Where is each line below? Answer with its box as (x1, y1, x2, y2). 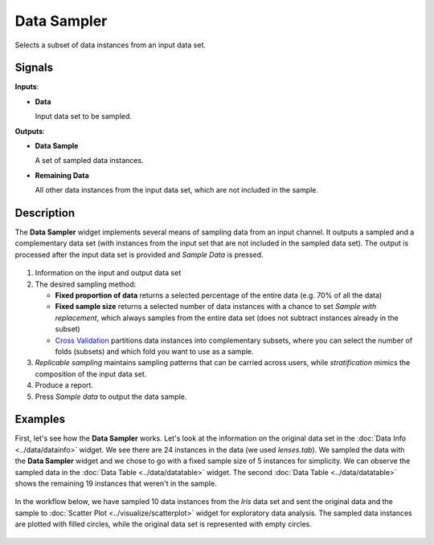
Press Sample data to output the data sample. (35, 392, 187, 401)
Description (14, 206, 76, 220)
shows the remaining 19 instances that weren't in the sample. (14, 478, 217, 489)
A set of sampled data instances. (35, 156, 144, 165)
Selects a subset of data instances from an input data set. (14, 40, 207, 50)
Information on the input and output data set (35, 268, 182, 278)
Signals (14, 61, 54, 75)
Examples (14, 413, 66, 426)
